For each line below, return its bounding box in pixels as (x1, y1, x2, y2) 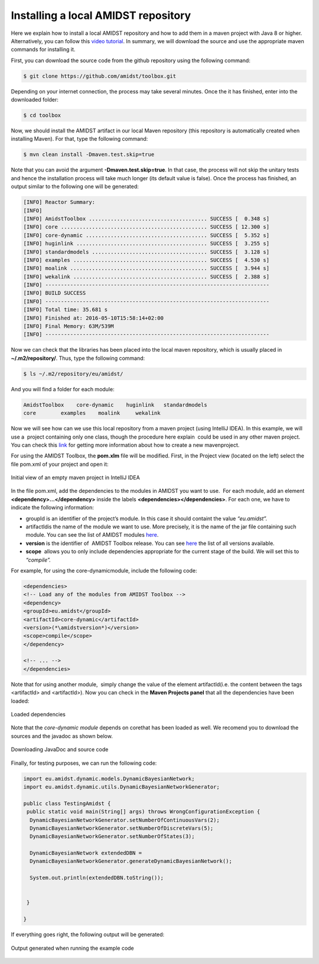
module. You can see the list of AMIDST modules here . (25, 531, 159, 538)
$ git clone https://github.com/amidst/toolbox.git (23, 73, 177, 79)
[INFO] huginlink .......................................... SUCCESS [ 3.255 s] (23, 240, 270, 247)
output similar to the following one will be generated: (11, 183, 139, 190)
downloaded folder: (11, 96, 59, 103)
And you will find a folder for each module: (11, 385, 115, 392)
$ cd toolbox (23, 112, 61, 119)
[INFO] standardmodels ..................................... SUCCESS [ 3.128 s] (23, 248, 270, 255)
